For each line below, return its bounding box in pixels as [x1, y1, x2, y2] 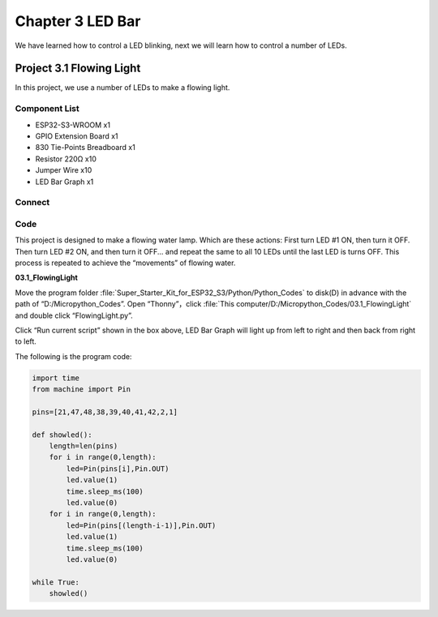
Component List [15, 103, 80, 114]
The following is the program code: [15, 351, 132, 361]
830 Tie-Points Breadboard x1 [35, 143, 135, 152]
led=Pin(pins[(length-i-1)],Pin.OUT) [66, 521, 217, 530]
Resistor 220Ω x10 [35, 154, 97, 164]
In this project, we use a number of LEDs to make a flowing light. [15, 83, 230, 92]
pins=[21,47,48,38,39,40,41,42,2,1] [32, 407, 178, 417]
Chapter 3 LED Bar [15, 12, 141, 30]
